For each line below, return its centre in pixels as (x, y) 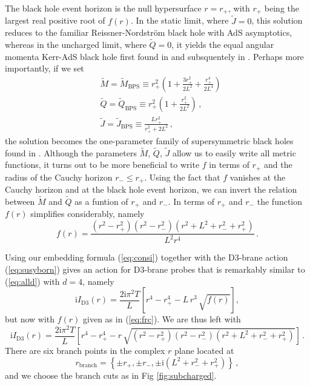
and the (278, 165)
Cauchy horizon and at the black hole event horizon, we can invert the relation (151, 189)
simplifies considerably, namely (87, 214)
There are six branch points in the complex (85, 351)
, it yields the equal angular (223, 45)
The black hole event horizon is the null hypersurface (103, 8)
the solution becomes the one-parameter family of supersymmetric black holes (149, 140)
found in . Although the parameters (71, 152)
